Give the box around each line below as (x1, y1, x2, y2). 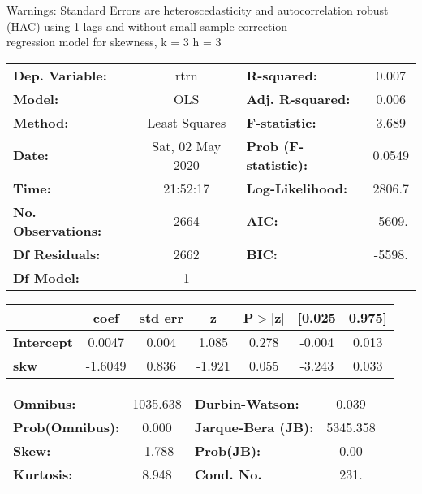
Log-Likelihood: (246, 178, 348, 197)
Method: (13, 112, 69, 132)
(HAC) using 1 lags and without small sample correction (6, 17, 288, 34)
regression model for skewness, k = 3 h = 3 (6, 33, 222, 50)
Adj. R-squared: (246, 89, 351, 108)
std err (139, 307, 183, 327)
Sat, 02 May (152, 136, 222, 155)
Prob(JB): (194, 440, 261, 460)
